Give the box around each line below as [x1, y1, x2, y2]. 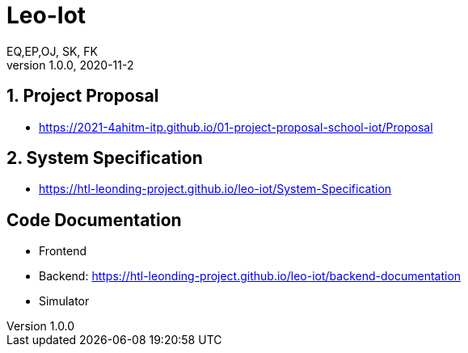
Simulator [39, 294, 90, 309]
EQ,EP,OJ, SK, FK [6, 44, 98, 58]
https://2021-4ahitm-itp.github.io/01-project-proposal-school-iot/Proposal [39, 120, 433, 134]
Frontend [39, 244, 87, 258]
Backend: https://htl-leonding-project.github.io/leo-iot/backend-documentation [39, 269, 462, 284]
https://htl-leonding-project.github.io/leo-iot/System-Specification [39, 182, 392, 196]
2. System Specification [6, 148, 203, 169]
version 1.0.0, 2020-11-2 [6, 57, 134, 72]
